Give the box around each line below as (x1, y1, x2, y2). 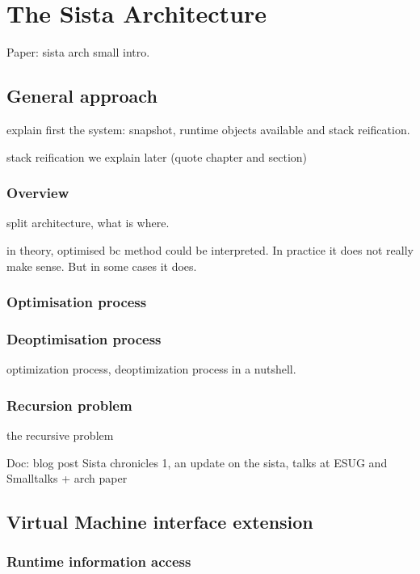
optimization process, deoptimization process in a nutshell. (6, 361, 296, 378)
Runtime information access (6, 551, 191, 572)
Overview (6, 183, 69, 203)
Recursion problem (6, 395, 132, 415)
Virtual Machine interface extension (6, 509, 313, 534)
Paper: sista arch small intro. (6, 44, 150, 61)
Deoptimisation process (6, 328, 162, 348)
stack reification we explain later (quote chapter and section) (6, 148, 308, 165)
